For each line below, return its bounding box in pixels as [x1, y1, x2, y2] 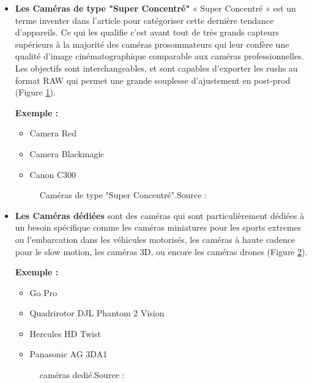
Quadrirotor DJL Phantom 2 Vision [29, 307, 165, 319]
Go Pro [29, 286, 58, 299]
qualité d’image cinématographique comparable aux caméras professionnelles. [15, 50, 304, 62]
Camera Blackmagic [29, 147, 105, 160]
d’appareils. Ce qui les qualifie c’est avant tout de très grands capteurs [15, 26, 279, 39]
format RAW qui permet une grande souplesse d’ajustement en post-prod [15, 73, 291, 86]
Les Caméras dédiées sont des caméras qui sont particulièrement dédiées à [15, 209, 305, 221]
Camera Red [29, 127, 77, 139]
